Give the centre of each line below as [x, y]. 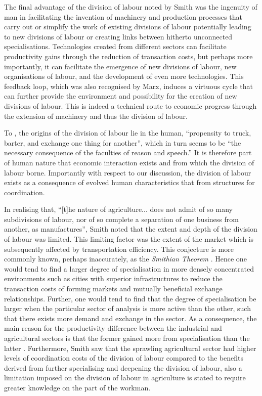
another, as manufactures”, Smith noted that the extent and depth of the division [131, 229]
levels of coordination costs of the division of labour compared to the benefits [124, 358]
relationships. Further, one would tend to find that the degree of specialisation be [130, 298]
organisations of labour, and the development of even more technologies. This [124, 76]
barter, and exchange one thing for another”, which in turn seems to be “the [123, 142]
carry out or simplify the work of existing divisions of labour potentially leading [128, 27]
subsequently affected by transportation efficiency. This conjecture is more [119, 249]
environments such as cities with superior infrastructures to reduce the [113, 278]
